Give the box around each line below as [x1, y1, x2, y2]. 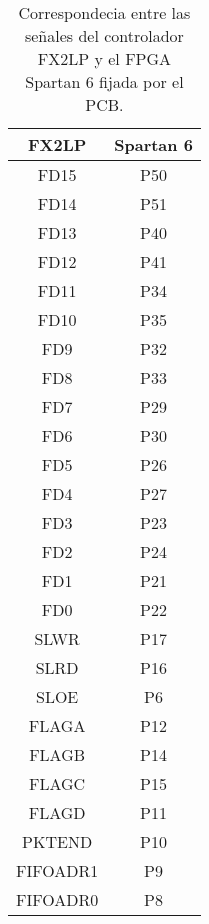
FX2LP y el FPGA [37, 47, 172, 70]
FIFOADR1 [16, 859, 99, 882]
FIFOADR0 [16, 888, 99, 911]
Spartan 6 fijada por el [25, 70, 184, 93]
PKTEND [22, 830, 93, 853]
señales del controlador [24, 24, 184, 47]
